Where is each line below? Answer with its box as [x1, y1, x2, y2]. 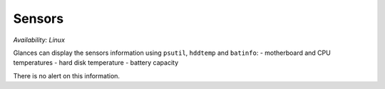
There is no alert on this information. [13, 71, 120, 80]
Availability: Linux [13, 36, 66, 44]
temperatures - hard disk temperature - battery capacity [13, 58, 178, 67]
